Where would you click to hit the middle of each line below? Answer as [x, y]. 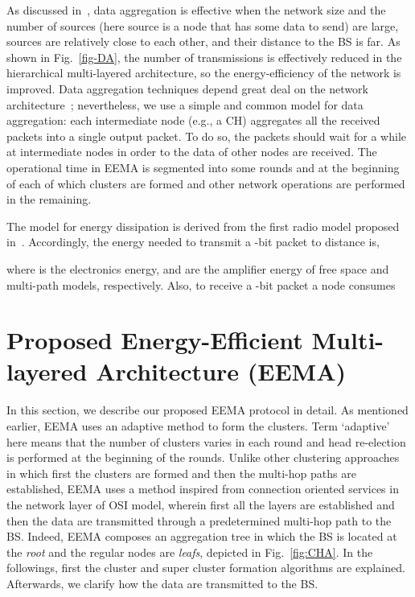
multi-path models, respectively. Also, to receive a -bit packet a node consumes [201, 284]
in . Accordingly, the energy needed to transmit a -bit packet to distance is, [193, 242]
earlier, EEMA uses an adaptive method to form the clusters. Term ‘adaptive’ [198, 426]
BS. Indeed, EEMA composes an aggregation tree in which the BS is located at [202, 536]
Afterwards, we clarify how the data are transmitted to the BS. [162, 583]
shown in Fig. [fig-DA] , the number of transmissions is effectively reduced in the [204, 57]
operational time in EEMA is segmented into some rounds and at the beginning [203, 167]
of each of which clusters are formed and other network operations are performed [206, 183]
